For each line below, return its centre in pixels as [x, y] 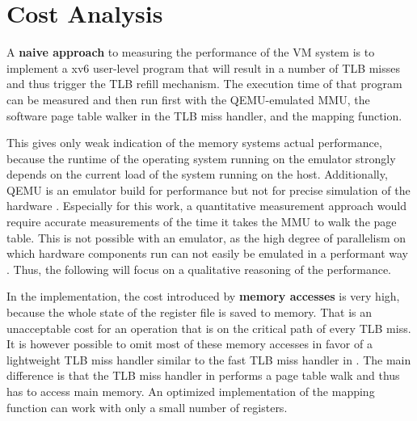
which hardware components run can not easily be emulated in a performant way [207, 253]
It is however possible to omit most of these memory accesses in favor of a [190, 344]
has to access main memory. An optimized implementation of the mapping [191, 391]
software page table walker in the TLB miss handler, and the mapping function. [204, 115]
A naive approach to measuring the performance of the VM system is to [191, 52]
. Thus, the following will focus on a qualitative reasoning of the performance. [199, 269]
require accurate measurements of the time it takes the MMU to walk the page [202, 222]
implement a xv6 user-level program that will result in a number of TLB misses [204, 67]
